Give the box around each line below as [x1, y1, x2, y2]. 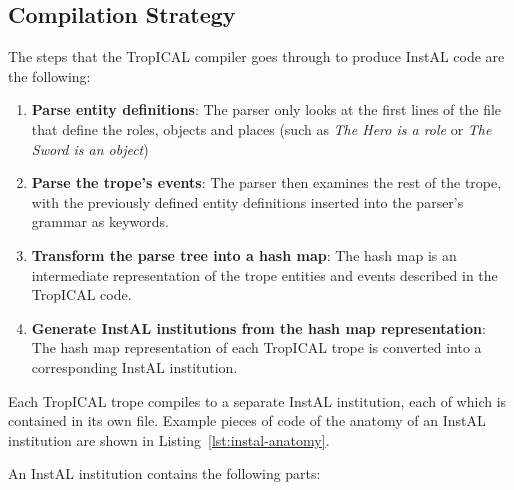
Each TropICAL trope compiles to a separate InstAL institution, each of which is [8, 390, 507, 411]
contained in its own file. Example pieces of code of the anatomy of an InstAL [8, 410, 486, 431]
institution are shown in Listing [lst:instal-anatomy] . [8, 429, 330, 450]
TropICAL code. [31, 284, 132, 305]
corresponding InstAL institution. [31, 356, 238, 377]
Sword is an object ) [31, 138, 149, 159]
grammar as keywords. [31, 211, 169, 232]
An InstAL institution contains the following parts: [8, 463, 321, 484]
